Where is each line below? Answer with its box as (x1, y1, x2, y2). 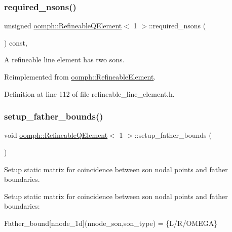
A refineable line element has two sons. (4, 54, 125, 65)
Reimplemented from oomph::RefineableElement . (4, 71, 156, 82)
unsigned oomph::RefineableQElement (4, 20, 122, 31)
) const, (4, 37, 27, 48)
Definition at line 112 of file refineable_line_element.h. (4, 88, 175, 99)
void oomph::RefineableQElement (4, 130, 108, 140)
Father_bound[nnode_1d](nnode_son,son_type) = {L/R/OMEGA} (4, 217, 218, 228)
